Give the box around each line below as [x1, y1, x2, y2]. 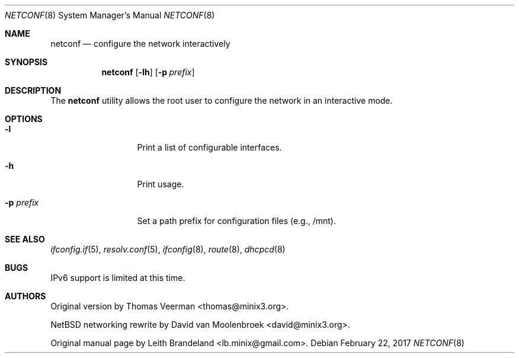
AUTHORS [5, 291, 46, 301]
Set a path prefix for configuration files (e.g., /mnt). [137, 216, 337, 226]
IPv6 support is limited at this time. [50, 273, 185, 283]
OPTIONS [5, 114, 43, 124]
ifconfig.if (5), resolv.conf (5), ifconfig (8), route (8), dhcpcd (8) [50, 244, 286, 254]
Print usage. [137, 179, 184, 189]
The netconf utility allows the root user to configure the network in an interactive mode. [50, 95, 393, 106]
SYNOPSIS [5, 57, 48, 67]
